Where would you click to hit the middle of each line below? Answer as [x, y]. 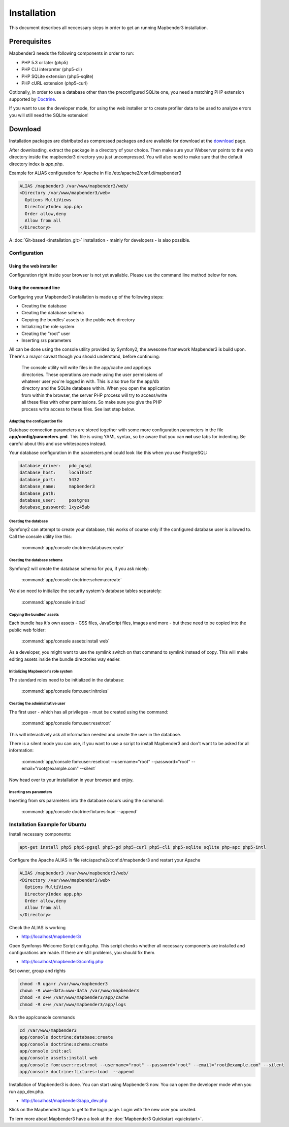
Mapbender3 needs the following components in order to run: [72, 53]
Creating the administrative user [37, 704]
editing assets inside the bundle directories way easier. [65, 659]
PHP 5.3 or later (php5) [45, 62]
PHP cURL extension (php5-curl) [55, 83]
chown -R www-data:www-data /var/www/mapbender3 [79, 991]
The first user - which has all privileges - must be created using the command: [89, 712]
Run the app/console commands [42, 1017]
